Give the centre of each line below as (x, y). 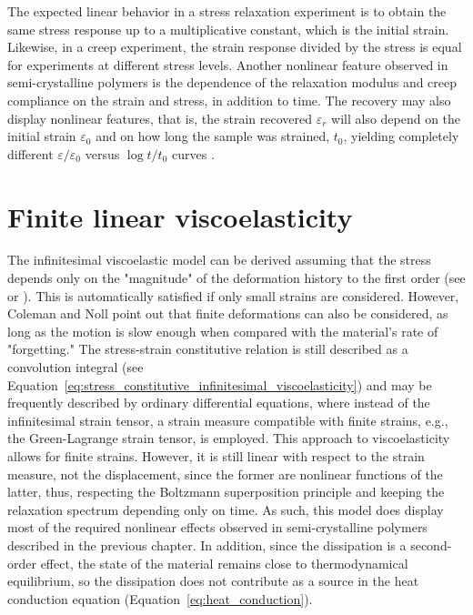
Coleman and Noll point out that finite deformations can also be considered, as (228, 313)
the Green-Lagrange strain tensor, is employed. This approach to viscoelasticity (229, 438)
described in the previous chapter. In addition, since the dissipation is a (207, 544)
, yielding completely (401, 136)
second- (431, 544)
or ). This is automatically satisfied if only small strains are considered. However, (233, 295)
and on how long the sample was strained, (213, 136)
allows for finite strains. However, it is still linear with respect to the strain (216, 456)
